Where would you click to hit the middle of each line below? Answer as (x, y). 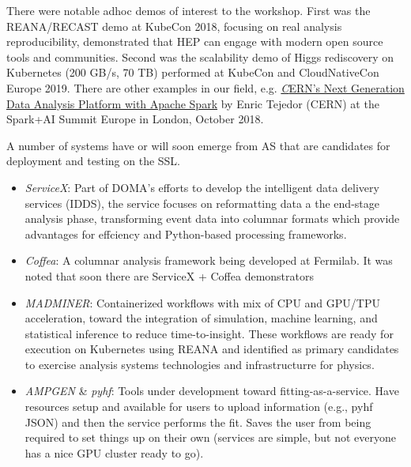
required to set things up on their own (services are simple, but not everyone (211, 437)
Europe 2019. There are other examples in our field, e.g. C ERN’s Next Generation (205, 87)
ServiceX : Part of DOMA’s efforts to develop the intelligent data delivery (202, 187)
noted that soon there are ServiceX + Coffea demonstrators (169, 275)
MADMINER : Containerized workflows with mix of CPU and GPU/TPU (202, 302)
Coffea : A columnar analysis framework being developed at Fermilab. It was (209, 260)
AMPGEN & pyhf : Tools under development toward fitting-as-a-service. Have (212, 391)
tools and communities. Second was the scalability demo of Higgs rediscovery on (200, 56)
